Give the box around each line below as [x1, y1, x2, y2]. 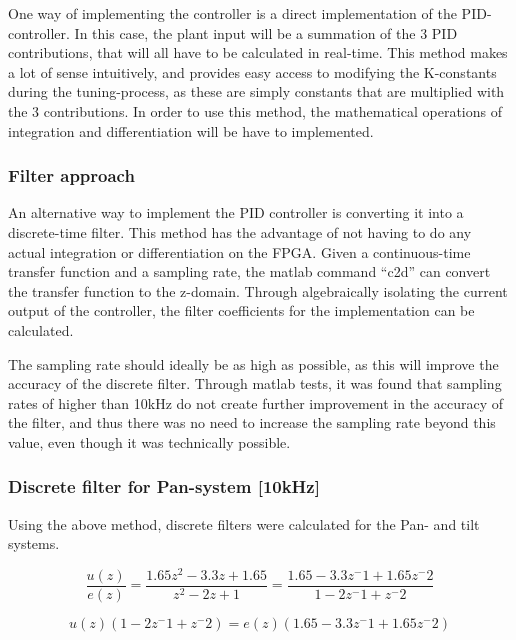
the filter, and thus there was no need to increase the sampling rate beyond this [8, 412, 496, 433]
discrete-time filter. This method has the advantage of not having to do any [8, 221, 472, 242]
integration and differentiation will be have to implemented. [8, 120, 374, 141]
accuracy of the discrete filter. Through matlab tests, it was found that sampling [8, 373, 502, 394]
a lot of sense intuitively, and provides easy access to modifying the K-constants [8, 61, 497, 82]
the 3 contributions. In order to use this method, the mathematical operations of [8, 100, 502, 121]
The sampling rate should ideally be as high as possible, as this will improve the [8, 353, 499, 374]
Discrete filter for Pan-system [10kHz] [8, 474, 320, 499]
